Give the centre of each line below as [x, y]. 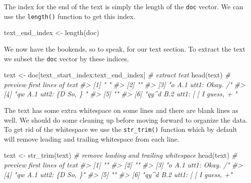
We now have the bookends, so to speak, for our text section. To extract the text [125, 48]
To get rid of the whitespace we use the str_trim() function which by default [121, 129]
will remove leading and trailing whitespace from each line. [92, 138]
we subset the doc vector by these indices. [67, 58]
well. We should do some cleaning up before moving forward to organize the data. [126, 119]
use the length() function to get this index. [70, 16]
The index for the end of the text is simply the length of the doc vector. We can [124, 6]
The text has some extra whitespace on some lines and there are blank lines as [121, 110]
